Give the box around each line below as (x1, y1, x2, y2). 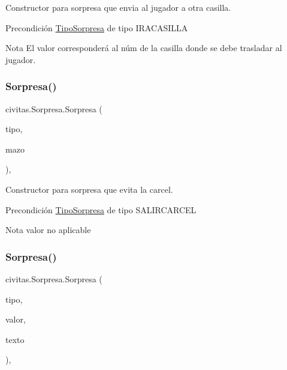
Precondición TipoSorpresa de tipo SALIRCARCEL (5, 203, 197, 216)
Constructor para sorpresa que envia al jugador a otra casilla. (5, 1, 231, 13)
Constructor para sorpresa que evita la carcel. (5, 183, 173, 195)
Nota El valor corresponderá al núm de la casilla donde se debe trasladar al (5, 41, 282, 54)
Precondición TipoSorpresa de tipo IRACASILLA (5, 21, 188, 34)
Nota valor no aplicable (5, 223, 91, 236)
